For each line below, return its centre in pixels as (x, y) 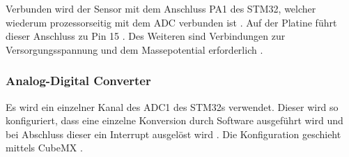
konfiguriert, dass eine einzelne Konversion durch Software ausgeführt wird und (174, 120)
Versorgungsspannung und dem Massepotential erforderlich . (134, 49)
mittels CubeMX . (44, 148)
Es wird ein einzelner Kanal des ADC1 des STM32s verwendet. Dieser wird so (172, 106)
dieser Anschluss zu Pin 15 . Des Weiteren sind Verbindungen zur (146, 36)
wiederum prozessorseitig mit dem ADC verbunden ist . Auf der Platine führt (171, 22)
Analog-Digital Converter (78, 81)
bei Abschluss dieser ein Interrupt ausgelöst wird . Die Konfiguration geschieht (173, 134)
